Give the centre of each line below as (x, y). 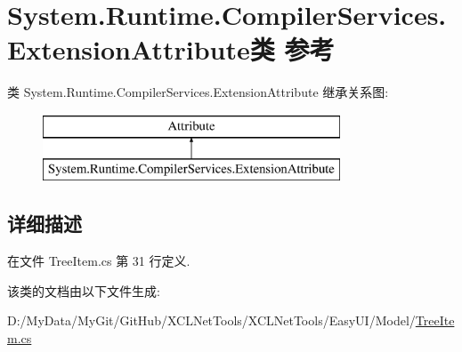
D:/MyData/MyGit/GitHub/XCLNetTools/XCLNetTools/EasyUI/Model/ (211, 320)
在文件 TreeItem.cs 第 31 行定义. (99, 261)
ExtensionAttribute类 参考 (171, 49)
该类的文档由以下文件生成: (84, 290)
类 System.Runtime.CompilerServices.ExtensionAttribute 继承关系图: (198, 92)
